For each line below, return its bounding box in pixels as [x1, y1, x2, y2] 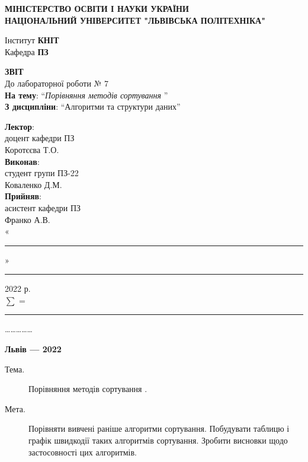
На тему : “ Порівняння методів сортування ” [5, 88, 168, 101]
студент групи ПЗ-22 [5, 167, 79, 179]
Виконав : [5, 155, 40, 167]
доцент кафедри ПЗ [5, 132, 75, 144]
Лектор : [5, 120, 35, 132]
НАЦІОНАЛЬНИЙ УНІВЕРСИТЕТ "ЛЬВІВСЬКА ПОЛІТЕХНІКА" [5, 14, 265, 26]
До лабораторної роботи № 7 [5, 77, 109, 89]
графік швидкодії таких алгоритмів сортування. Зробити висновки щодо [28, 434, 288, 447]
